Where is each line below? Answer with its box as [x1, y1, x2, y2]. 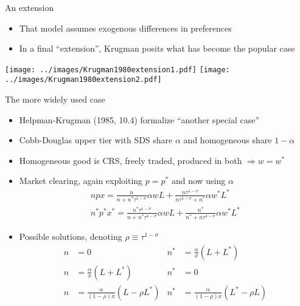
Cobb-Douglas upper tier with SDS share [19, 134, 173, 146]
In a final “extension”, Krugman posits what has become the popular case [19, 42, 295, 55]
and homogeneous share [183, 134, 272, 146]
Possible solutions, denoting [19, 229, 122, 242]
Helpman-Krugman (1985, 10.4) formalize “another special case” [19, 113, 259, 126]
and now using [171, 174, 226, 187]
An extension [5, 1, 54, 13]
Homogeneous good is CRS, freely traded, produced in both [19, 154, 242, 166]
